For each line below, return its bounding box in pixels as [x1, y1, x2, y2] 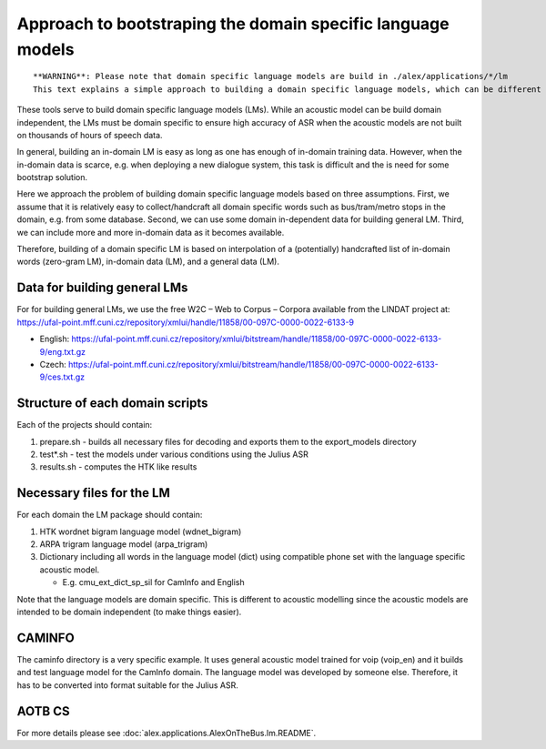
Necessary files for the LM [16, 485, 170, 501]
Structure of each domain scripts [16, 396, 208, 411]
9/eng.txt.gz [39, 346, 86, 357]
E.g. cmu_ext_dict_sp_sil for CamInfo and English [62, 577, 245, 588]
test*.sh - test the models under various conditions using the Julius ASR [39, 449, 308, 460]
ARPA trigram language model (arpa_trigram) [39, 539, 208, 550]
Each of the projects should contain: [16, 420, 153, 430]
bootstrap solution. [16, 172, 88, 183]
